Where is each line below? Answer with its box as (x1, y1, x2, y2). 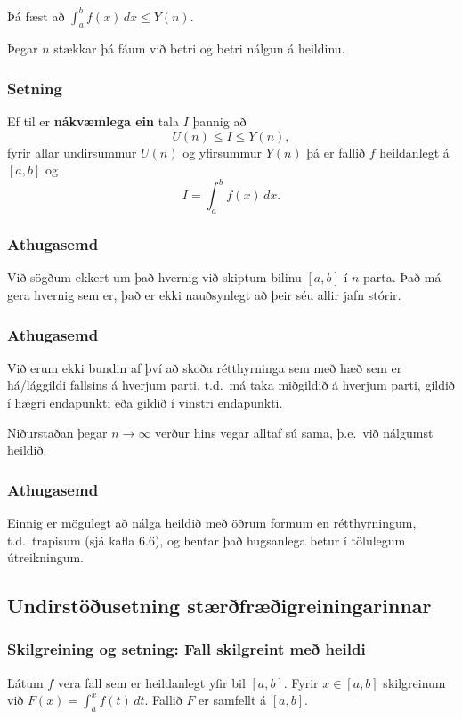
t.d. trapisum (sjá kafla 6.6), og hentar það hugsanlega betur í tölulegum (7, 530, 406, 549)
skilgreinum (383, 673, 446, 691)
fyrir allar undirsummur (7, 142, 137, 161)
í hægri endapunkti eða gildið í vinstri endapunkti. (7, 393, 283, 411)
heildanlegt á (379, 142, 450, 161)
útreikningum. (7, 548, 85, 567)
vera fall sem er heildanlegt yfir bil (57, 673, 246, 691)
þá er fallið (306, 142, 366, 161)
